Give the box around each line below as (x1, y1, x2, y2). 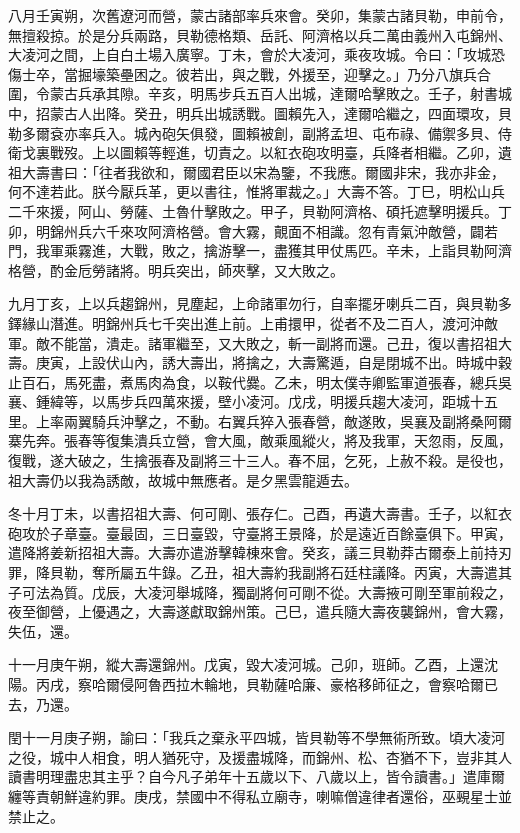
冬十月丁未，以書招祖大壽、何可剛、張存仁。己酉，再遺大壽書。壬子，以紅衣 (8, 503, 512, 524)
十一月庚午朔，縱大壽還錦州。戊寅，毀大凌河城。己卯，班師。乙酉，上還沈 (8, 654, 498, 675)
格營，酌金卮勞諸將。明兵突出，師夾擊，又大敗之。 (8, 259, 344, 280)
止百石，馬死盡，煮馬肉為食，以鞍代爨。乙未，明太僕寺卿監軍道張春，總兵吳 (8, 371, 512, 392)
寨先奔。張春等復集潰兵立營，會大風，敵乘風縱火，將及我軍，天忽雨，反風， (8, 430, 512, 451)
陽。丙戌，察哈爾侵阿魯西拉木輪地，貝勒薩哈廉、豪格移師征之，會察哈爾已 (8, 674, 498, 694)
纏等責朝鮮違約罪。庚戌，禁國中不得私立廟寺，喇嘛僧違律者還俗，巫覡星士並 (8, 785, 512, 806)
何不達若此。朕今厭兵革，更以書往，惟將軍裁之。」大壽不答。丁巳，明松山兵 (8, 181, 505, 202)
